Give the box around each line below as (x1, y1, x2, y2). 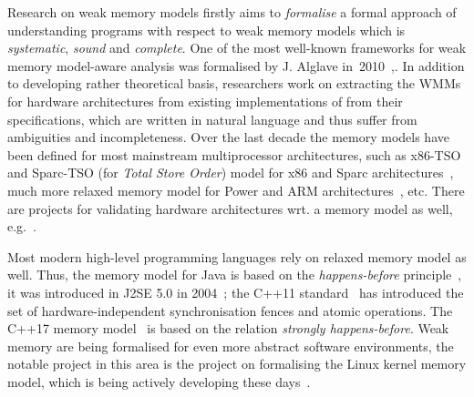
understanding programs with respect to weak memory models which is (7, 20, 406, 39)
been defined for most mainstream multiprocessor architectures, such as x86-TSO (7, 145, 461, 164)
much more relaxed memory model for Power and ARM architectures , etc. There (7, 180, 465, 199)
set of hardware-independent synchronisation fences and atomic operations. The (7, 300, 453, 320)
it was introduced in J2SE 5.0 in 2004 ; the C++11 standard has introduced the (7, 282, 464, 301)
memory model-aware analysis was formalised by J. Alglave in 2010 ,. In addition (7, 56, 465, 75)
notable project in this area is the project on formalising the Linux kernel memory (7, 354, 467, 373)
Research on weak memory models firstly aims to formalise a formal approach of (7, 3, 457, 21)
